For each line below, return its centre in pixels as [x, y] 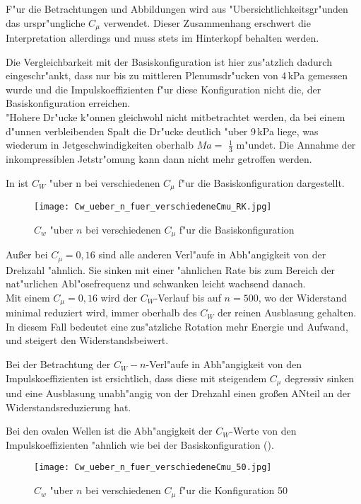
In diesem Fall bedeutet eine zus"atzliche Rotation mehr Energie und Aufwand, [177, 326]
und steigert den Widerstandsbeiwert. [87, 340]
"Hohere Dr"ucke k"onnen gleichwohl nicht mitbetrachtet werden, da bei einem [176, 117]
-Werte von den [263, 431]
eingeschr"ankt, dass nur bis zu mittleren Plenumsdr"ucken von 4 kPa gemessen [177, 75]
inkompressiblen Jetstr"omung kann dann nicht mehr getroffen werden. [159, 159]
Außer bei [27, 254]
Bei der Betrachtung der [58, 364]
